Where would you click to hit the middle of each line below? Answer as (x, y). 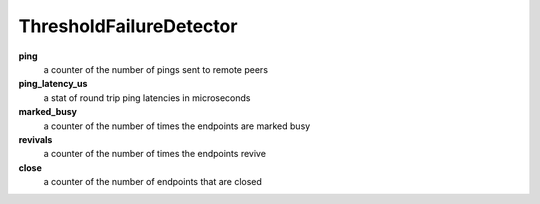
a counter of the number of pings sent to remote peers (156, 69)
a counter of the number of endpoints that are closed (152, 182)
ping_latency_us (53, 84)
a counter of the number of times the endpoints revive (155, 154)
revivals (35, 139)
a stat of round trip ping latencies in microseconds (147, 97)
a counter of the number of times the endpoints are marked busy (177, 126)
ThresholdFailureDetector (128, 26)
